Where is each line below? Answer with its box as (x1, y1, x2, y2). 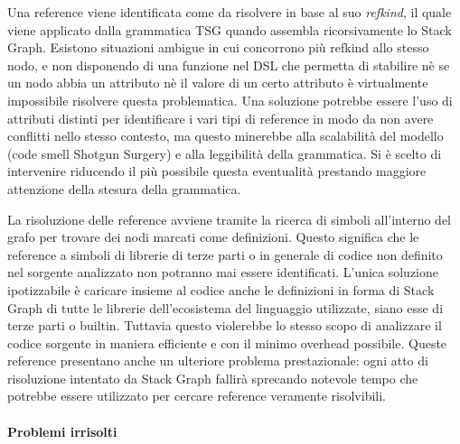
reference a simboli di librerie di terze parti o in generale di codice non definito (7, 245, 443, 264)
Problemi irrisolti (7, 421, 117, 440)
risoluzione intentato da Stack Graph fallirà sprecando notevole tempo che (7, 368, 418, 387)
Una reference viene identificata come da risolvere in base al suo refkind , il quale (7, 3, 452, 21)
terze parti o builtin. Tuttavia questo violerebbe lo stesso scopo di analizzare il (7, 316, 442, 335)
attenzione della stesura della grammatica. (7, 179, 241, 198)
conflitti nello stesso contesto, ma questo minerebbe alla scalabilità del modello (7, 126, 444, 145)
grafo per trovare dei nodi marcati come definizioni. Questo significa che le (7, 227, 419, 246)
